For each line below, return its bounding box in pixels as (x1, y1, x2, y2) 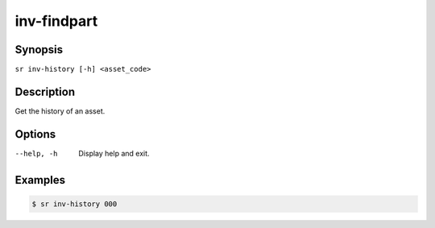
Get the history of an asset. (14, 106, 106, 116)
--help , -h (14, 149, 58, 158)
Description (14, 85, 76, 98)
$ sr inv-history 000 (31, 199, 118, 209)
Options (14, 127, 56, 141)
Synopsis (14, 43, 64, 56)
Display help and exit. (78, 148, 150, 158)
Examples (14, 173, 66, 187)
